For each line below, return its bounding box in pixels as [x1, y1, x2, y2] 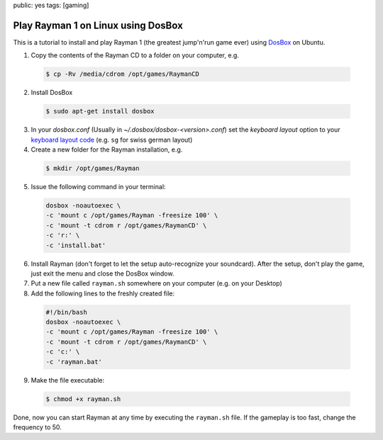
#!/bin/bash [45, 308, 88, 316]
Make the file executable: [30, 376, 105, 384]
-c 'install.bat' [45, 241, 106, 249]
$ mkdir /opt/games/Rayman [45, 164, 140, 172]
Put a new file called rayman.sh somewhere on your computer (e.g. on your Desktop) [30, 279, 283, 288]
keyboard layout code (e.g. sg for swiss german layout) [30, 135, 193, 144]
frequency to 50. [13, 422, 62, 431]
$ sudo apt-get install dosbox [45, 107, 155, 115]
